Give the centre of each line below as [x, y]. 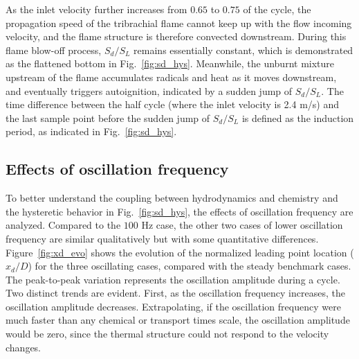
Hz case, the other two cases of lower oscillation [242, 225]
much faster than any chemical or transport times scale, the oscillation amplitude [178, 320]
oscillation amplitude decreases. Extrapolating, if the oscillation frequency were [173, 306]
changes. [24, 347]
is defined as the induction [298, 117]
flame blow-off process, [54, 50]
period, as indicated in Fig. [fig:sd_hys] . [91, 131]
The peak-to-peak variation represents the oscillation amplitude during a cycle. [173, 279]
